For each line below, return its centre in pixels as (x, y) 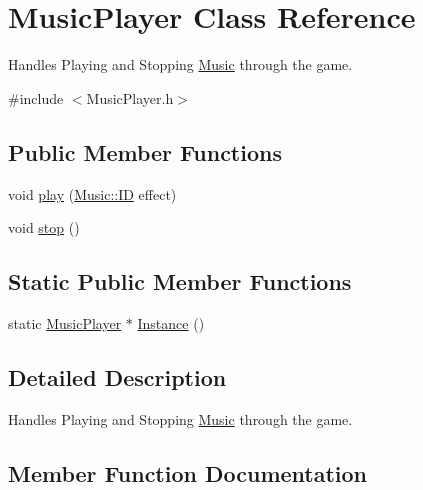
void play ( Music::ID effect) (92, 193)
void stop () (44, 227)
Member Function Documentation (188, 472)
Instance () (171, 322)
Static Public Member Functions (180, 281)
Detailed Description (117, 376)
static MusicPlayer (65, 322)
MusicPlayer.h (130, 97)
